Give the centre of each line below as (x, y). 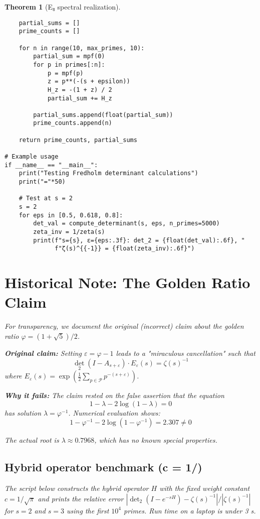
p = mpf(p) (65, 73)
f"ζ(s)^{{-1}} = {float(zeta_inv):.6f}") (125, 249)
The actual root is (32, 440)
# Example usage (32, 157)
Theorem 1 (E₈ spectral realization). (63, 7)
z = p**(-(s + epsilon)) (89, 82)
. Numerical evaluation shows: (114, 412)
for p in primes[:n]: (69, 64)
